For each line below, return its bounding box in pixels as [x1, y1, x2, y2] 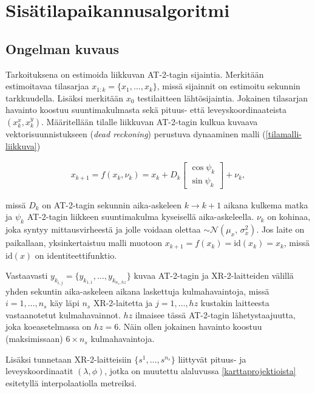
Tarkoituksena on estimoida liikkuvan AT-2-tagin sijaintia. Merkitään [5, 67, 264, 80]
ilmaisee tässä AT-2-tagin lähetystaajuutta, [135, 308, 296, 321]
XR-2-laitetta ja [93, 296, 153, 309]
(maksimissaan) [5, 332, 63, 345]
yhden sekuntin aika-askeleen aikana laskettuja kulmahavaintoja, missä [5, 284, 269, 297]
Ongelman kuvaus [5, 39, 119, 58]
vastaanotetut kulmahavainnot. [5, 308, 121, 321]
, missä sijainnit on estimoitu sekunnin [157, 80, 300, 92]
